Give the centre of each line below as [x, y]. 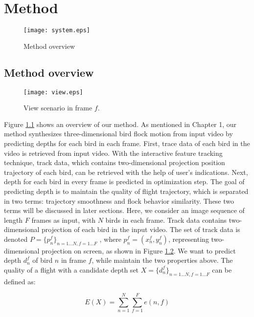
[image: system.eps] [57, 31]
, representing [188, 239]
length [13, 220]
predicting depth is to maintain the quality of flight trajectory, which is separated [126, 191]
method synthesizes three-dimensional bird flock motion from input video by [118, 134]
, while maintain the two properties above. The [162, 260]
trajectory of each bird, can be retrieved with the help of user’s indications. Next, [126, 172]
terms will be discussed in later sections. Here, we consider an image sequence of [124, 210]
